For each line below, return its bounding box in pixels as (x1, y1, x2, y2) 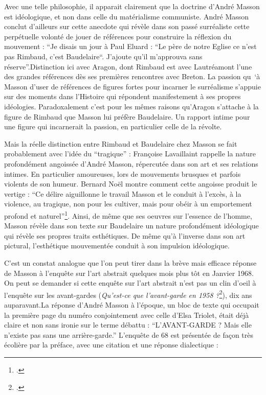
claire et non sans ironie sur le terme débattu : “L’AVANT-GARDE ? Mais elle (4, 319, 252, 330)
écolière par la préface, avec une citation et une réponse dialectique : (4, 339, 218, 350)
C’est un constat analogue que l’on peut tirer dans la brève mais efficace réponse (4, 257, 257, 268)
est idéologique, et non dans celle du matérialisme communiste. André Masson (4, 11, 249, 21)
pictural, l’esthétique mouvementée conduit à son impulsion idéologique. (4, 240, 230, 251)
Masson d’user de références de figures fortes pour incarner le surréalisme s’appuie (4, 81, 261, 91)
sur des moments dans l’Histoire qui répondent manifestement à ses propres (4, 91, 241, 102)
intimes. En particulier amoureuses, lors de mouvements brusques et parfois (4, 168, 241, 179)
